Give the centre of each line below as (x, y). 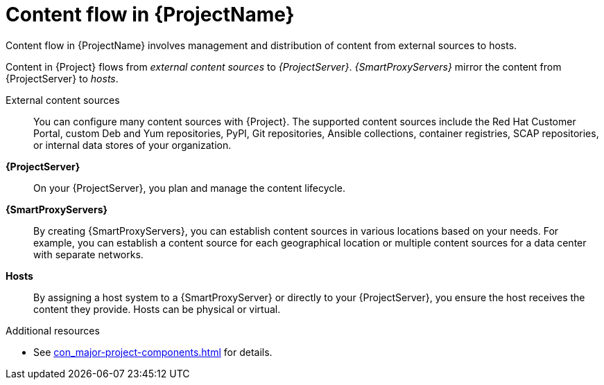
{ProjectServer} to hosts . (62, 78)
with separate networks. (88, 254)
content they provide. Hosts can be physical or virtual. (157, 309)
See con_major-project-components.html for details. (153, 352)
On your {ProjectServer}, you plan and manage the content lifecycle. (189, 188)
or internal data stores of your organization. (132, 145)
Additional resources (53, 330)
